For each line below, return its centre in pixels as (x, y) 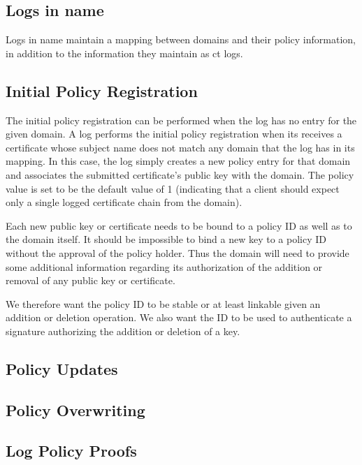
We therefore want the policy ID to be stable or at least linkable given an (163, 303)
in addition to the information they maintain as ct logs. (124, 53)
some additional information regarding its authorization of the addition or (164, 266)
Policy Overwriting (75, 409)
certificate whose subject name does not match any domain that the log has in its (180, 147)
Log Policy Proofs (71, 451)
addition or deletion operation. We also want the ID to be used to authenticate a (179, 317)
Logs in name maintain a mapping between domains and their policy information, (181, 39)
